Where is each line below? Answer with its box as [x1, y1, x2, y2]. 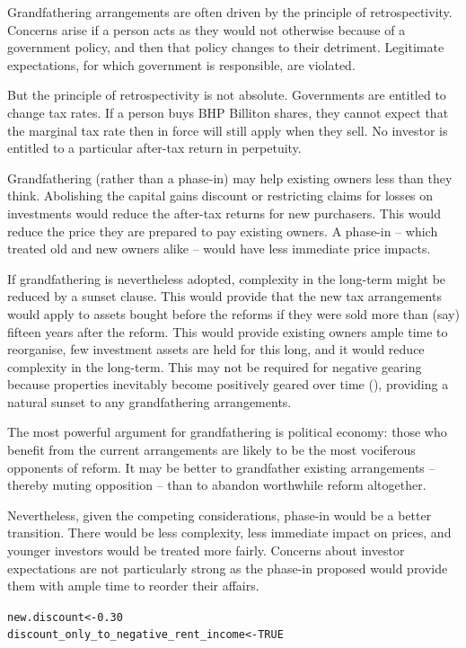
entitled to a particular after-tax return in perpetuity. [7, 138, 302, 157]
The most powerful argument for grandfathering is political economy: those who [7, 422, 447, 441]
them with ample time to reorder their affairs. [7, 576, 259, 595]
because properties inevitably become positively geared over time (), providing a [7, 375, 449, 394]
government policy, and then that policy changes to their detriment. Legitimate [7, 38, 444, 57]
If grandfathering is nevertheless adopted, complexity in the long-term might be [7, 269, 446, 288]
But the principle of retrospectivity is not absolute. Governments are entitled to [7, 85, 446, 104]
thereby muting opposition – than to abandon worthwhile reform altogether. [7, 475, 426, 494]
